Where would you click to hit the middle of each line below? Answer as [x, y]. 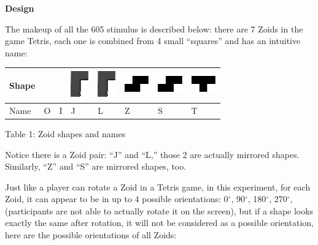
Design [20, 8]
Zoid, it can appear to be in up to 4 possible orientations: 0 [117, 199]
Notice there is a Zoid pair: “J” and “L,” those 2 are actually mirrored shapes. [152, 154]
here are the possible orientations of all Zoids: [91, 235]
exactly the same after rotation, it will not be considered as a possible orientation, [159, 223]
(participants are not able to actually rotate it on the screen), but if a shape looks [159, 210]
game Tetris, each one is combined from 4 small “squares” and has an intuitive [153, 41]
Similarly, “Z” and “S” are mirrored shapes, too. [96, 166]
